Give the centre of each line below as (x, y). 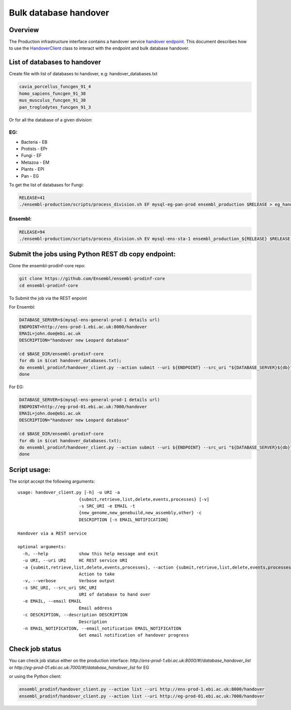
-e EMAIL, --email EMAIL (52, 601)
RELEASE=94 (32, 232)
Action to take (97, 574)
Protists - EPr (34, 149)
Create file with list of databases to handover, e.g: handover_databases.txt (83, 74)
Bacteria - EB (34, 142)
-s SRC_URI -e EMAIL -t (107, 506)
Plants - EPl (33, 169)
